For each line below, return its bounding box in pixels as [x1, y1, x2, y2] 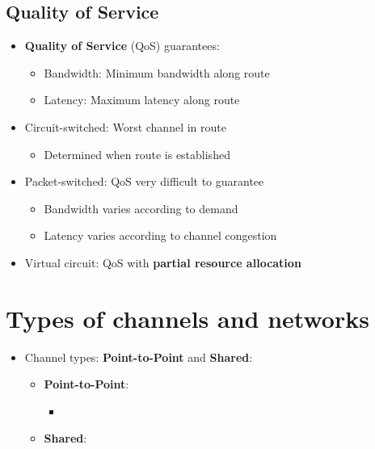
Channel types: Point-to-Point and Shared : [24, 348, 253, 365]
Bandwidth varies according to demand [44, 199, 238, 216]
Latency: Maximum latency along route [44, 91, 240, 108]
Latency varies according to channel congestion [44, 227, 277, 244]
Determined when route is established [44, 145, 230, 162]
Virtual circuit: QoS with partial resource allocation [24, 254, 301, 271]
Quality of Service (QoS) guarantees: [24, 37, 220, 54]
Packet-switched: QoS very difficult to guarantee [24, 173, 264, 190]
